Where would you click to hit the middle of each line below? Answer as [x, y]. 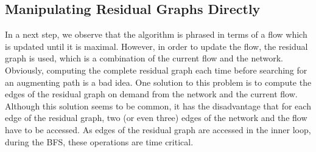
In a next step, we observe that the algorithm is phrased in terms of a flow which [156, 34]
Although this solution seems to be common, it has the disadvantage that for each [158, 105]
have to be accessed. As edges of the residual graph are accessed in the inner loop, [158, 129]
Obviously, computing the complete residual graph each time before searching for [156, 70]
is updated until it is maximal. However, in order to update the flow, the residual [156, 46]
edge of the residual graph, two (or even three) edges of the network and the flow [156, 118]
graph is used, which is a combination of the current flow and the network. [144, 58]
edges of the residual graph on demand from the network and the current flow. [151, 94]
